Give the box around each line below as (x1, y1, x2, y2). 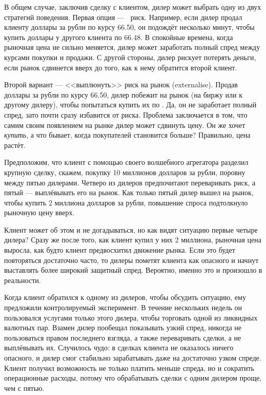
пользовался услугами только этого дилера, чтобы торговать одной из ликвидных (4, 312, 258, 323)
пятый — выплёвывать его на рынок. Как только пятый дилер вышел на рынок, (4, 187, 254, 198)
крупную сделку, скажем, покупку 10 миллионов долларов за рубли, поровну (4, 166, 245, 177)
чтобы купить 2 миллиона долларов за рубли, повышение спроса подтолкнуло (4, 197, 248, 208)
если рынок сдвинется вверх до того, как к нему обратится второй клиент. (4, 62, 237, 72)
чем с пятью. (4, 382, 45, 393)
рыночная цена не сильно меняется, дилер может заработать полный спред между (4, 42, 260, 52)
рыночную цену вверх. (4, 207, 75, 218)
